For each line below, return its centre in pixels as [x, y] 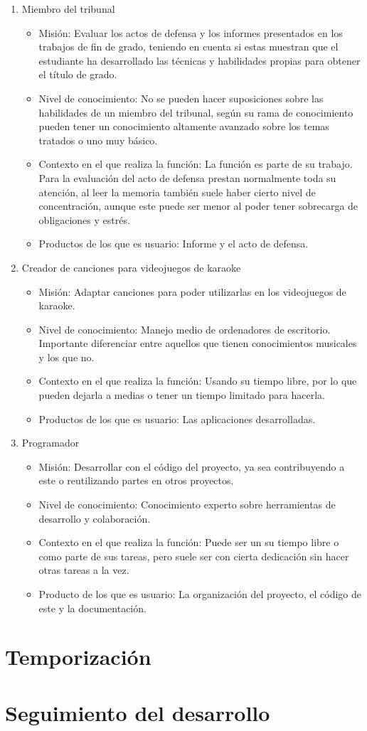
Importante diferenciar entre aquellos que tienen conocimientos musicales [198, 343]
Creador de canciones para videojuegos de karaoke [131, 267]
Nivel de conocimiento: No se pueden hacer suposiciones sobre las [181, 98]
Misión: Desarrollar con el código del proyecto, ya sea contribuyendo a [192, 466]
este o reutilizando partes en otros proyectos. [136, 480]
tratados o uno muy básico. [98, 140]
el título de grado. [78, 74]
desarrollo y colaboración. [95, 518]
